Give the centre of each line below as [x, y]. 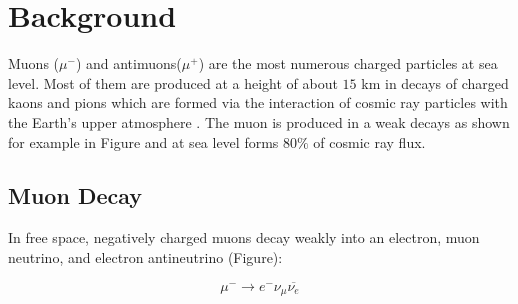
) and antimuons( [128, 63]
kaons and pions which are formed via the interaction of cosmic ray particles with [258, 102]
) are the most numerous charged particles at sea [348, 63]
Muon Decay [75, 195]
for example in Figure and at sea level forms [143, 141]
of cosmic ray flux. [369, 141]
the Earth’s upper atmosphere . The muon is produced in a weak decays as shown [259, 121]
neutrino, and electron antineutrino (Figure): [145, 256]
